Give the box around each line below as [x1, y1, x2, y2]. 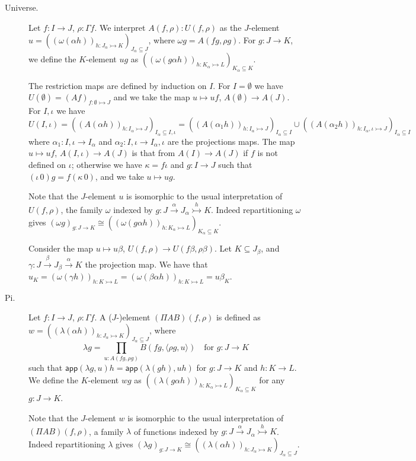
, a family [89, 425, 124, 437]
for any [259, 374, 285, 386]
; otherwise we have [71, 158, 142, 170]
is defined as [216, 311, 261, 323]
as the [219, 21, 242, 33]
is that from [132, 147, 175, 159]
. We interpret [94, 21, 146, 33]
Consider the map [28, 242, 94, 255]
